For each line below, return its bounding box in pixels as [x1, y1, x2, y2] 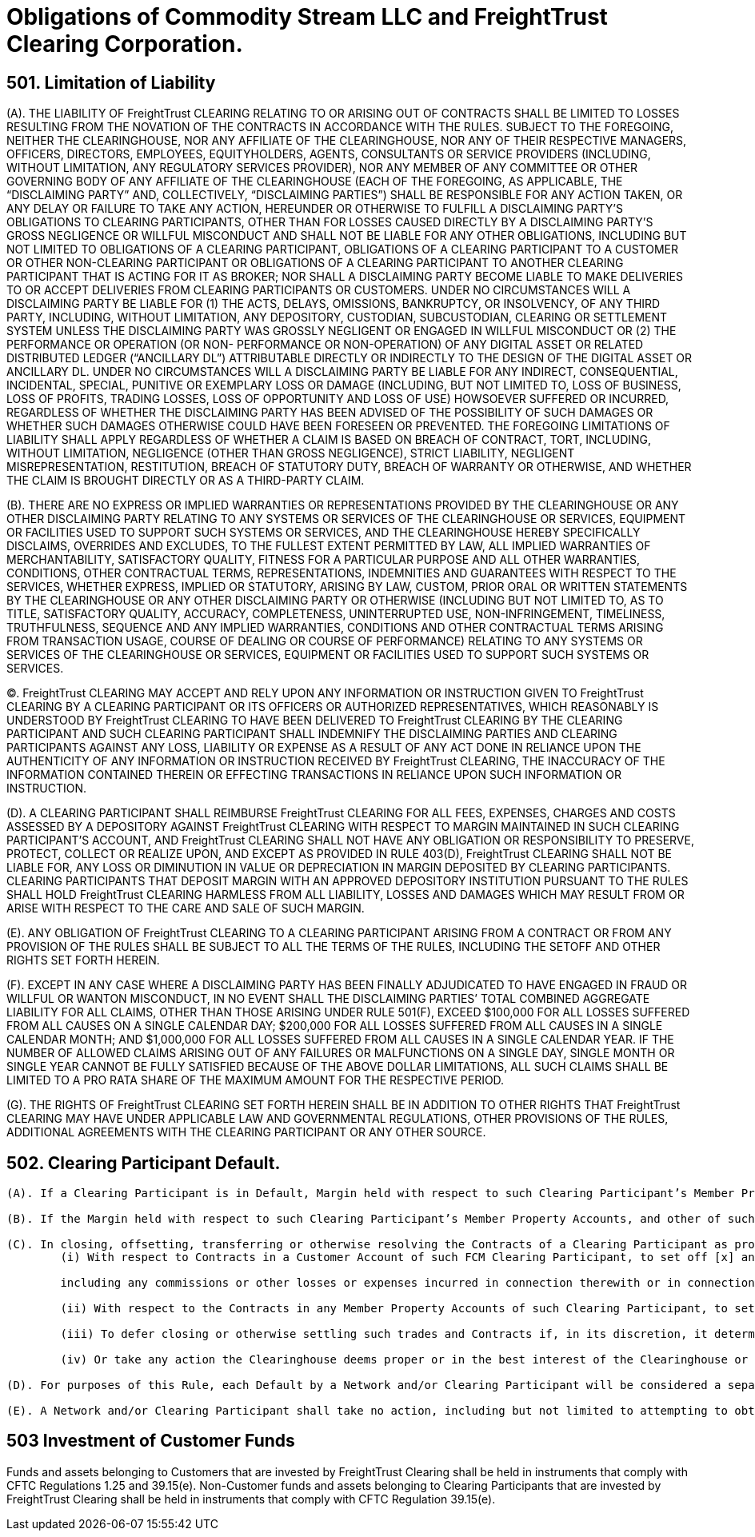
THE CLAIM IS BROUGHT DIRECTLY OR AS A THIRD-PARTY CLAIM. [6, 473, 365, 488]
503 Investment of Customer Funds [6, 1431, 295, 1451]
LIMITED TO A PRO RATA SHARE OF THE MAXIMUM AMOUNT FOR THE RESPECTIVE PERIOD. [6, 1073, 505, 1088]
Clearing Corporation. [6, 30, 243, 58]
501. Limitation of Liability [6, 72, 216, 93]
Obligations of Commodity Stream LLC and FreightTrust [6, 3, 608, 30]
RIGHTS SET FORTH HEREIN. [6, 953, 160, 968]
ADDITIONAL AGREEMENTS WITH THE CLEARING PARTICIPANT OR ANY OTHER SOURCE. [6, 1125, 486, 1140]
